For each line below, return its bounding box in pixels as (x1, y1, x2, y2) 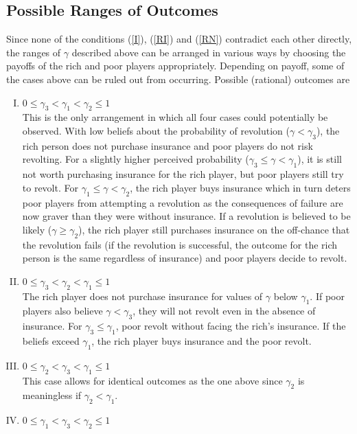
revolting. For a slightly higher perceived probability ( (22, 152, 249, 166)
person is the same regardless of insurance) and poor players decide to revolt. (22, 251, 347, 265)
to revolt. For (22, 180, 78, 194)
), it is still (297, 152, 342, 166)
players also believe (22, 304, 103, 318)
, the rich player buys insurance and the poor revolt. (91, 333, 312, 347)
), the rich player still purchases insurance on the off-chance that (78, 222, 350, 236)
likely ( (22, 222, 52, 236)
